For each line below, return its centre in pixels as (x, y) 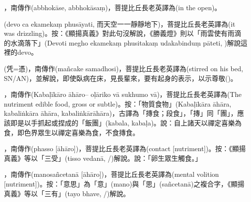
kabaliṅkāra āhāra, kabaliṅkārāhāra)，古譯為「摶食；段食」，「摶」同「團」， (121, 113)
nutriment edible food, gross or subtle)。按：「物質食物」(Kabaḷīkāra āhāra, (118, 103)
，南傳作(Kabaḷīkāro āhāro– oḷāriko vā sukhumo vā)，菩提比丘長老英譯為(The (123, 94)
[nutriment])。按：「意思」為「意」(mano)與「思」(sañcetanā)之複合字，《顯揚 (124, 183)
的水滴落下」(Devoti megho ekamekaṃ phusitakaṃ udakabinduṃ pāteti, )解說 (122, 42)
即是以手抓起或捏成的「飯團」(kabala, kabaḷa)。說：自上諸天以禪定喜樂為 (126, 122)
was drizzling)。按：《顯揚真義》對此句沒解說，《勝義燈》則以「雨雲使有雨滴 (123, 33)
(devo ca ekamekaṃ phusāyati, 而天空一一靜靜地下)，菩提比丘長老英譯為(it (120, 23)
